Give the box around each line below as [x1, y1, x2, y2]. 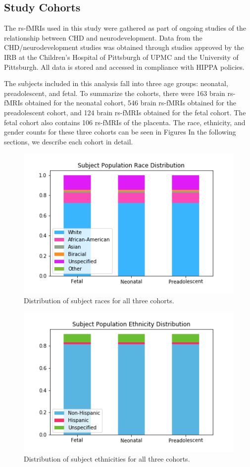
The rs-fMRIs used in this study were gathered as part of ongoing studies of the [4, 23, 247, 33]
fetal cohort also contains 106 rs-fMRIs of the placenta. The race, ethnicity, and [4, 117, 246, 127]
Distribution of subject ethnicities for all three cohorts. [24, 454, 190, 464]
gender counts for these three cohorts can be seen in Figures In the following [4, 127, 236, 137]
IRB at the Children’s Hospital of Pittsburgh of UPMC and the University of [4, 51, 239, 62]
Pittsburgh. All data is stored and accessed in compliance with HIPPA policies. [4, 61, 245, 72]
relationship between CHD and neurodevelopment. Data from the [4, 32, 202, 43]
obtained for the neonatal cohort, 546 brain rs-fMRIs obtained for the [25, 97, 237, 108]
